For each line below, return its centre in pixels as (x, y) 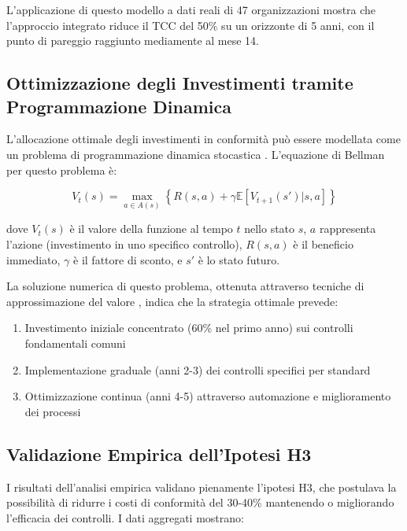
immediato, (33, 259)
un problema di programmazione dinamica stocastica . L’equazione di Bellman (196, 154)
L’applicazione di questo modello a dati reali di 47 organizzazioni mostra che (191, 9)
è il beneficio (323, 243)
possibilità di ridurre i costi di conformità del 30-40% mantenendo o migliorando (200, 502)
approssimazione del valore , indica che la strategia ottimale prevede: (172, 301)
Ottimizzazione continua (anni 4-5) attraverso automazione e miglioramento (208, 396)
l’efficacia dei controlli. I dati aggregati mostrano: (125, 517)
